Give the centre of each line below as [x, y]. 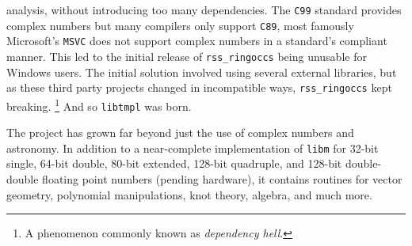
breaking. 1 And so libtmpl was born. [99, 104]
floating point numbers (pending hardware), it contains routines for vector [222, 179]
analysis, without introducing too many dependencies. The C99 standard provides [204, 9]
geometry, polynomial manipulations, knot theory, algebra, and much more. [189, 194]
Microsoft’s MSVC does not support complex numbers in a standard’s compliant [197, 41]
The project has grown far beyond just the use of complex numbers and [180, 132]
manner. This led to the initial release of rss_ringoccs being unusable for [187, 56]
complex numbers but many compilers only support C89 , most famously [180, 25]
